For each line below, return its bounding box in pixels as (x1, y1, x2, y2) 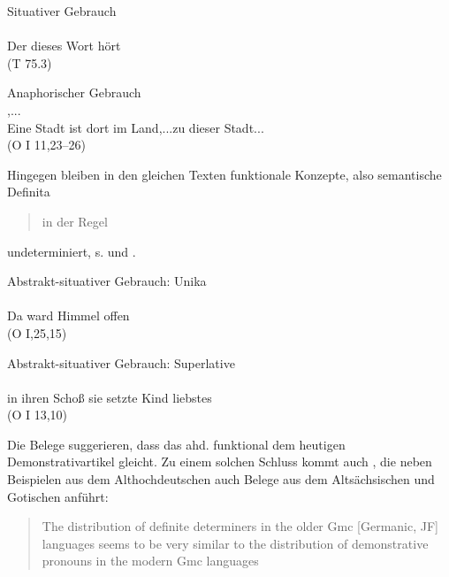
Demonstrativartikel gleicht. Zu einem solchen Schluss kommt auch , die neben (7, 452, 432, 471)
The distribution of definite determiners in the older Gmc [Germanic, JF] (42, 517, 438, 535)
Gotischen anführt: (7, 487, 109, 505)
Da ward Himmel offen (7, 306, 130, 325)
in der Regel (42, 212, 108, 230)
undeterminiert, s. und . (7, 242, 136, 260)
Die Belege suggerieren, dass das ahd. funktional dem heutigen (7, 435, 346, 453)
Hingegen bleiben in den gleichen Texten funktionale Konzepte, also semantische (7, 165, 442, 183)
